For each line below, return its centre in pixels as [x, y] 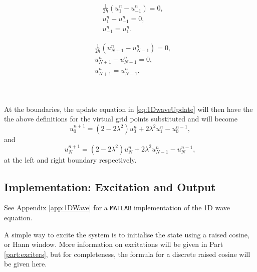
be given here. [26, 264]
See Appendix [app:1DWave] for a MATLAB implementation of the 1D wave [117, 208]
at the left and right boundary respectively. [70, 159]
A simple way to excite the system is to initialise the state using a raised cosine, [127, 234]
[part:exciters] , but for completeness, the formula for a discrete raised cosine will [127, 254]
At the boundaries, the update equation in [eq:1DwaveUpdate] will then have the [128, 109]
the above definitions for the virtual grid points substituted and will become [121, 119]
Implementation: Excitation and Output [110, 186]
